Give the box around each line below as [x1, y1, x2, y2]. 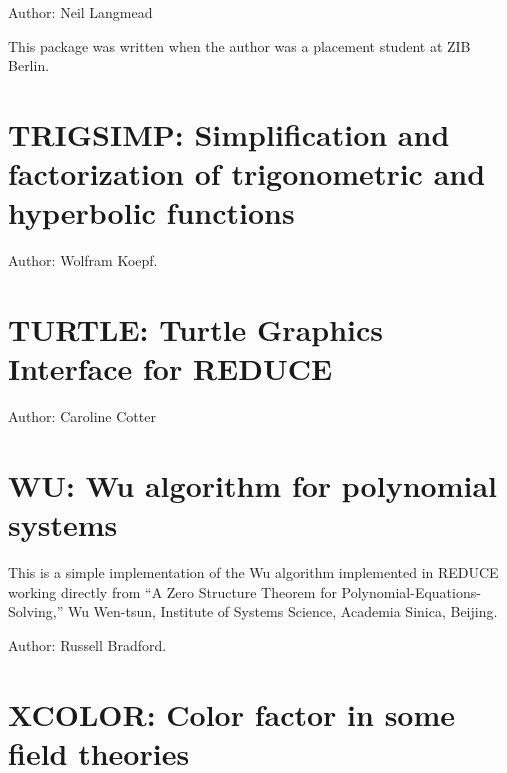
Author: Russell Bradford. [8, 634, 167, 655]
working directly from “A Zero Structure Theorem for [8, 581, 337, 602]
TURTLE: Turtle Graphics [8, 309, 384, 350]
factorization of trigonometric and [8, 153, 486, 194]
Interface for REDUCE [8, 348, 333, 389]
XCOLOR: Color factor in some [8, 693, 456, 734]
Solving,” [8, 601, 64, 622]
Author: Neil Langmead [8, 2, 153, 22]
